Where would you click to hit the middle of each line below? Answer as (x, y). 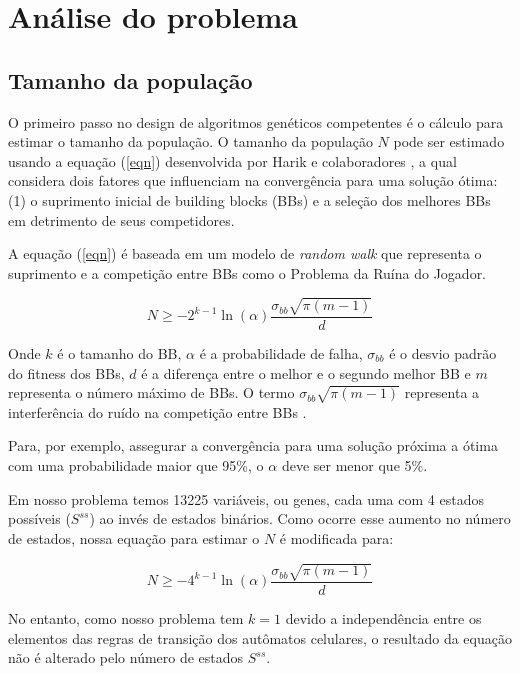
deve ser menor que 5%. (354, 465)
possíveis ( (39, 518)
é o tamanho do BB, (119, 352)
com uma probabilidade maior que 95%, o (136, 465)
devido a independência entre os (383, 618)
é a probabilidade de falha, (281, 352)
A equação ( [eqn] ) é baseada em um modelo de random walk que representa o (245, 253)
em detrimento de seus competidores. (121, 219)
